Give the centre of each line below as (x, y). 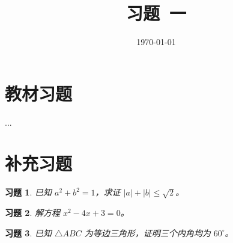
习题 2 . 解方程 (32, 212)
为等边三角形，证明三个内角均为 (147, 232)
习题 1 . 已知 (28, 192)
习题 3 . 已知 (28, 232)
